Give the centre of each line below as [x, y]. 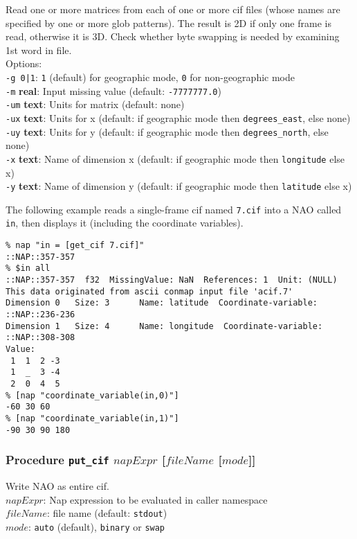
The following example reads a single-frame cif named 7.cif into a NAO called [174, 209]
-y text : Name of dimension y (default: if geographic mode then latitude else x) [179, 186]
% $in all [28, 268]
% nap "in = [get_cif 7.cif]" [75, 246]
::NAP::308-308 [40, 338]
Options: [24, 63]
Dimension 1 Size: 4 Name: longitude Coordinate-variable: [164, 326]
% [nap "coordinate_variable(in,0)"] [92, 395]
